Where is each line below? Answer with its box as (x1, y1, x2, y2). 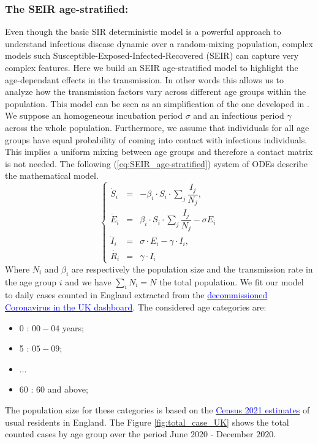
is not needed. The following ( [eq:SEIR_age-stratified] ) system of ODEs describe (5, 157, 308, 170)
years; (62, 321, 84, 334)
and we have (65, 275, 112, 288)
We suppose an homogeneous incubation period (5, 109, 183, 122)
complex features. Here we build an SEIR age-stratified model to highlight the (5, 61, 298, 73)
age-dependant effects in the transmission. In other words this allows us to (5, 73, 284, 86)
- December (210, 427, 254, 440)
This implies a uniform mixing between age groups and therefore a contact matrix (5, 145, 313, 158)
